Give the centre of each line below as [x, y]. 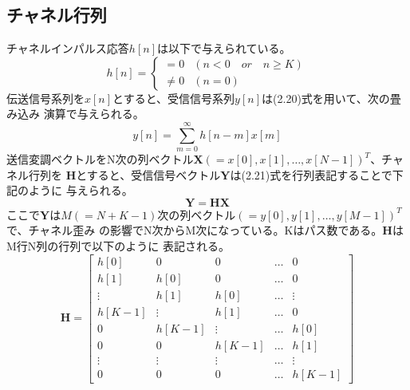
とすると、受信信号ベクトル [148, 174]
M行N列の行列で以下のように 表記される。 [118, 246]
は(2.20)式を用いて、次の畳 [331, 98]
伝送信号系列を [45, 98]
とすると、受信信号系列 [174, 98]
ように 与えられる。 [81, 190]
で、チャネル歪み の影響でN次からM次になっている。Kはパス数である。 [195, 230]
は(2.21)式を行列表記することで [311, 174]
